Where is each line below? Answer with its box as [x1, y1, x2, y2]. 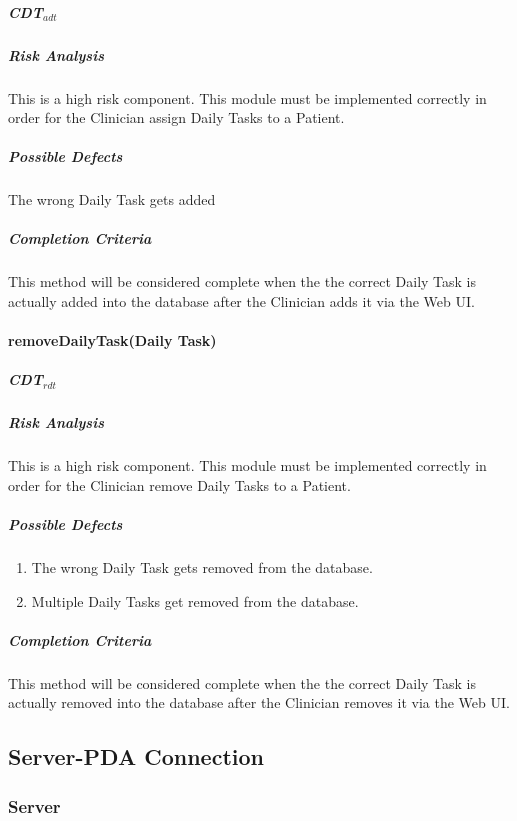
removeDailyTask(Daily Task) [8, 330, 217, 351]
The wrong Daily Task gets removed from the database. [31, 557, 373, 578]
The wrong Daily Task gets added [8, 189, 216, 210]
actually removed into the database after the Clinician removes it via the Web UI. [8, 692, 510, 713]
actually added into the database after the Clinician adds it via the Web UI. [8, 291, 475, 312]
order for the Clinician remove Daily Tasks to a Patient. [8, 474, 351, 495]
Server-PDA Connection [8, 741, 264, 772]
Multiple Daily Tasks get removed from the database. [31, 590, 359, 611]
